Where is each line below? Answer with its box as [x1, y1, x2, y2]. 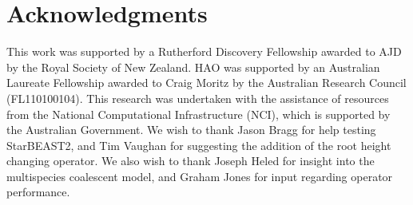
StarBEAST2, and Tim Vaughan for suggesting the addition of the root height [6, 136, 391, 153]
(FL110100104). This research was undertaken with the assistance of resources [6, 89, 389, 106]
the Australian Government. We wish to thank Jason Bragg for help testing [6, 121, 376, 138]
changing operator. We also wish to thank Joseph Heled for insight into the [6, 152, 375, 169]
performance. [6, 183, 70, 200]
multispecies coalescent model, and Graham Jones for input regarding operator [6, 168, 393, 184]
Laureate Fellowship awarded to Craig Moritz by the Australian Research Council [6, 74, 407, 91]
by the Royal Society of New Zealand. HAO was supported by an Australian [6, 58, 380, 75]
